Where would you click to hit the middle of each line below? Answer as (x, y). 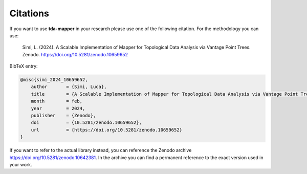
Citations (29, 13)
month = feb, (57, 101)
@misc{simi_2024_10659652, (54, 80)
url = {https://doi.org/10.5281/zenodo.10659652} (107, 130)
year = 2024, (58, 108)
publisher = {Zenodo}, (63, 116)
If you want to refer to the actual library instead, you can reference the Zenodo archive (101, 150)
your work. (21, 164)
